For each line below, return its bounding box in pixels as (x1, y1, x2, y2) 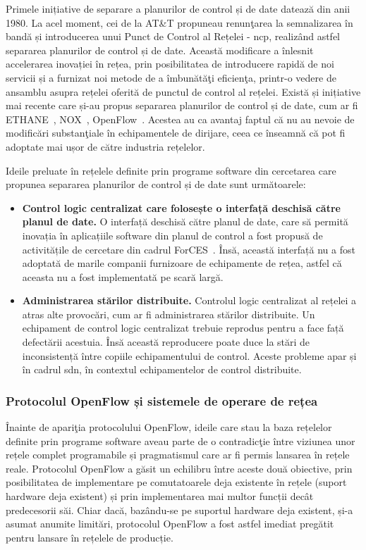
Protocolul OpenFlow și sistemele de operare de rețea (6, 392, 318, 409)
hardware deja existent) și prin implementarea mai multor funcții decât (6, 489, 314, 504)
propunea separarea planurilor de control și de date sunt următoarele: (6, 177, 306, 192)
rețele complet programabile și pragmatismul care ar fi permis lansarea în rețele (6, 447, 350, 462)
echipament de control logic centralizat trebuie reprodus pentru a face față (22, 320, 344, 335)
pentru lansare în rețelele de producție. (6, 530, 173, 544)
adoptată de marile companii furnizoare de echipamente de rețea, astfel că (22, 256, 342, 270)
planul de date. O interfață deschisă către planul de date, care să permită (22, 214, 348, 229)
